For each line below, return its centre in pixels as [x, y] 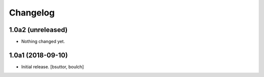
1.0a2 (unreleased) [38, 30]
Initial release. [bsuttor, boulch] [53, 67]
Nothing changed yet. [43, 42]
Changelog [32, 13]
